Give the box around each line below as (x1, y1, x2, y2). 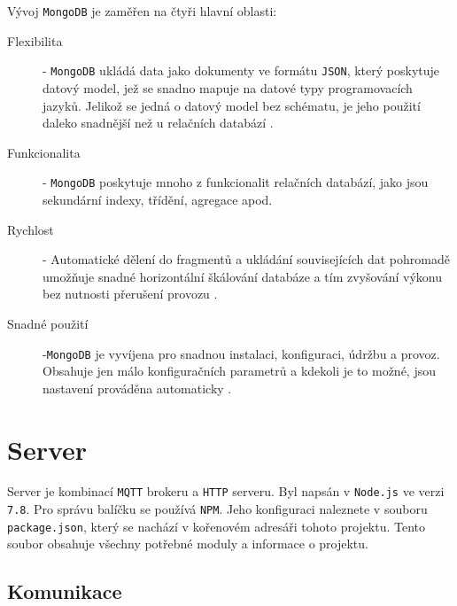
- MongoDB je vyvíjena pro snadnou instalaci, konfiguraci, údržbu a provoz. (43, 344, 440, 362)
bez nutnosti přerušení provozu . (43, 284, 218, 303)
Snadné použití (7, 314, 89, 332)
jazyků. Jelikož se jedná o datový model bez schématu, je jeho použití (43, 96, 421, 114)
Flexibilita (7, 31, 63, 50)
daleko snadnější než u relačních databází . (43, 113, 274, 132)
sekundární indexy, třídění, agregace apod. (43, 190, 273, 208)
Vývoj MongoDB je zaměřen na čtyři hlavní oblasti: (7, 2, 277, 19)
